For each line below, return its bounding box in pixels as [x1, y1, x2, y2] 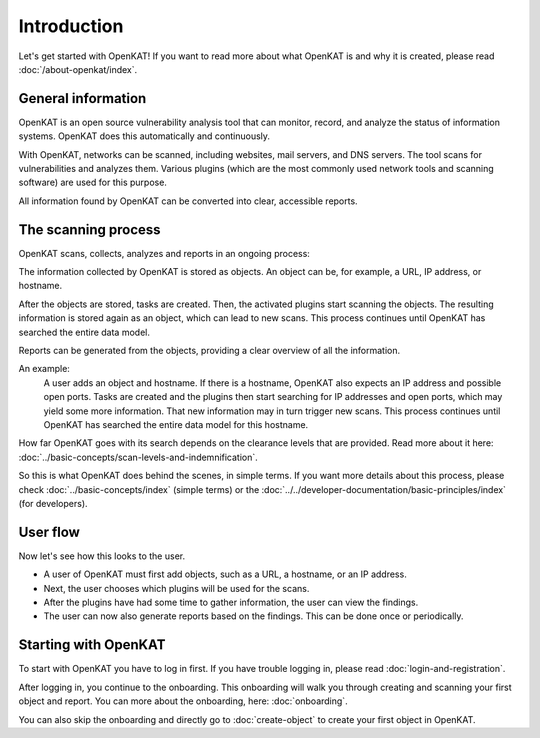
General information [18, 90, 147, 107]
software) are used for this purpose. [18, 176, 167, 189]
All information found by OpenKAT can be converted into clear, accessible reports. [18, 195, 359, 207]
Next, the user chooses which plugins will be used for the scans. [43, 582, 310, 594]
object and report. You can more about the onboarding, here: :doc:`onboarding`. [18, 695, 349, 707]
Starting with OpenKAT [18, 636, 166, 654]
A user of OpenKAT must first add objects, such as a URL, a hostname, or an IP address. [43, 568, 407, 580]
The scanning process [18, 221, 161, 238]
